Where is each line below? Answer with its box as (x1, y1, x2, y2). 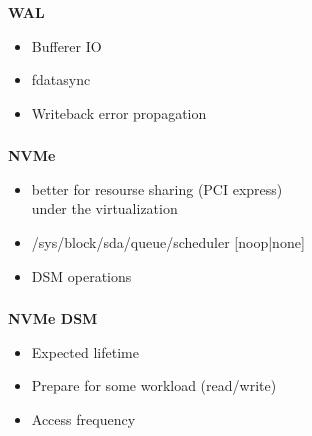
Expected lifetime (31, 341, 139, 362)
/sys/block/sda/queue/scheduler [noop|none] (31, 232, 305, 252)
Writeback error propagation (31, 102, 207, 123)
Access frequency (31, 408, 136, 429)
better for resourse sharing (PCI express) (31, 178, 283, 199)
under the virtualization (31, 198, 178, 219)
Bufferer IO (31, 35, 102, 56)
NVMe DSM (8, 308, 98, 329)
